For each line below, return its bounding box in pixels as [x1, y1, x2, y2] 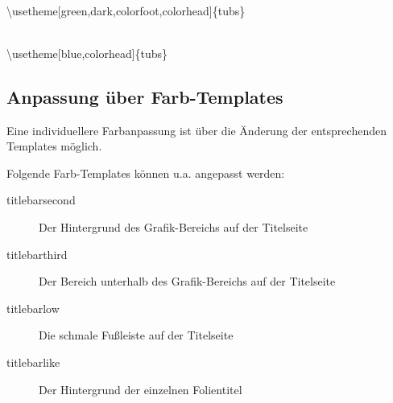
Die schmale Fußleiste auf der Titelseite [39, 327, 234, 343]
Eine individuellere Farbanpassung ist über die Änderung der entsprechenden [6, 121, 387, 138]
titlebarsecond [6, 191, 76, 208]
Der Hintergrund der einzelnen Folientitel [39, 380, 242, 397]
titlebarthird [6, 245, 68, 262]
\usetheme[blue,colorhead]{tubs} [6, 44, 168, 61]
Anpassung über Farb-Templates [6, 84, 283, 109]
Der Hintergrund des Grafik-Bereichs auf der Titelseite [39, 218, 308, 235]
